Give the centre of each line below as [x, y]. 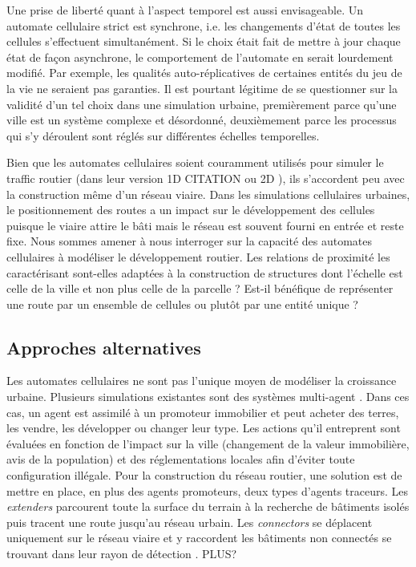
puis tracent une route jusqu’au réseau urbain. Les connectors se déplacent [190, 522]
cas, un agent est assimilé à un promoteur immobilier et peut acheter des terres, [203, 412]
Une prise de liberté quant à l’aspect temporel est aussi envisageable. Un [185, 10]
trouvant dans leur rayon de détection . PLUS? [122, 554]
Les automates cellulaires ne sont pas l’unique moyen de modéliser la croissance [202, 381]
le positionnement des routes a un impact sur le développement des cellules [191, 210]
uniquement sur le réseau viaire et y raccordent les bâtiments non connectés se [199, 538]
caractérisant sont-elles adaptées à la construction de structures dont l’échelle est [205, 272]
